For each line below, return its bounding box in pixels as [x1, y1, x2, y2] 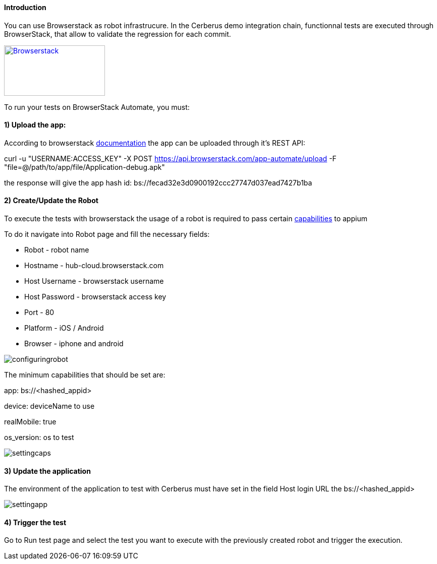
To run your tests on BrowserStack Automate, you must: [4, 102, 190, 111]
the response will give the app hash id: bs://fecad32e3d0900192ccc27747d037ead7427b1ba [4, 178, 312, 187]
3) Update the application [4, 466, 91, 475]
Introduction [4, 3, 46, 12]
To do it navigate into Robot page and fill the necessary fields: [4, 230, 210, 239]
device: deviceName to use [4, 402, 95, 411]
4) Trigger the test [4, 518, 67, 527]
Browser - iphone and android [24, 339, 124, 348]
